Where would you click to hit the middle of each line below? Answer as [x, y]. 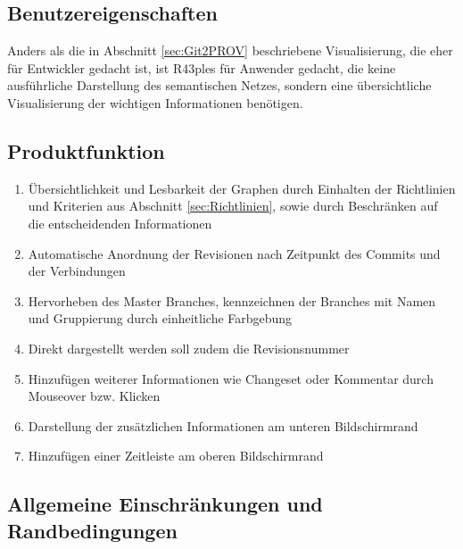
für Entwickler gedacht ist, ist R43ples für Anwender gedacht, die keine [202, 67]
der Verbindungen [77, 271]
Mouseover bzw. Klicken [94, 396]
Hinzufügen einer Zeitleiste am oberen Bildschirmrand [176, 456]
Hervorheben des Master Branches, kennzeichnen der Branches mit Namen [232, 300]
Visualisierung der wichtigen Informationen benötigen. [155, 102]
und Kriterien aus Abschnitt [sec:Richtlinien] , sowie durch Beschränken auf [233, 206]
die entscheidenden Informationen [120, 223]
